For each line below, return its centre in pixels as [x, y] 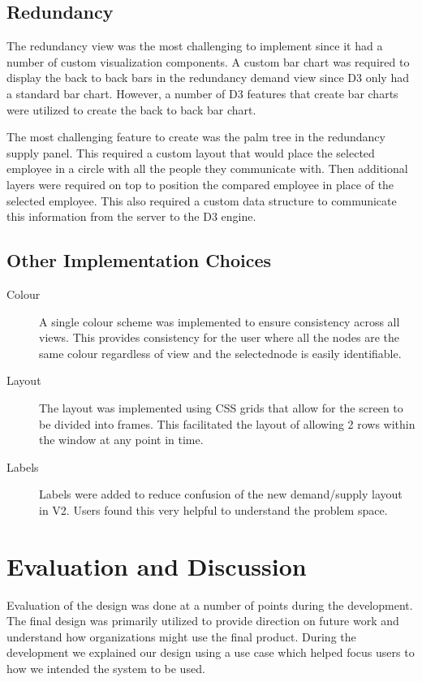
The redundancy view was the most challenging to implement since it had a [195, 46]
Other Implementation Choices [139, 260]
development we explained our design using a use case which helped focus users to [211, 652]
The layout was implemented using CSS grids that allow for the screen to [221, 407]
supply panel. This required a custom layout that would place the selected [191, 152]
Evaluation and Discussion [157, 565]
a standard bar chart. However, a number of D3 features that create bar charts [202, 93]
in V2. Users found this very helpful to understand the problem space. [213, 509]
